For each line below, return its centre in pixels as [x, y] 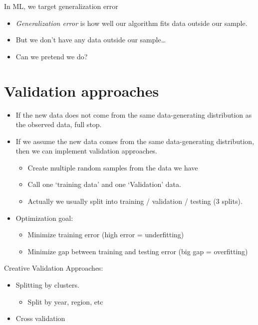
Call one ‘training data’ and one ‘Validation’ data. [104, 184]
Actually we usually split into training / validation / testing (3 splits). [135, 201]
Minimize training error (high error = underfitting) [106, 235]
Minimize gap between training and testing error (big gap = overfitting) [138, 251]
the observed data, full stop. [59, 124]
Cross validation [40, 318]
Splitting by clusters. [47, 285]
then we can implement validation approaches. [87, 151]
